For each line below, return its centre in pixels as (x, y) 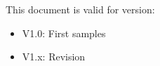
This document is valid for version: (80, 9)
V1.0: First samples (64, 33)
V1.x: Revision (54, 57)
